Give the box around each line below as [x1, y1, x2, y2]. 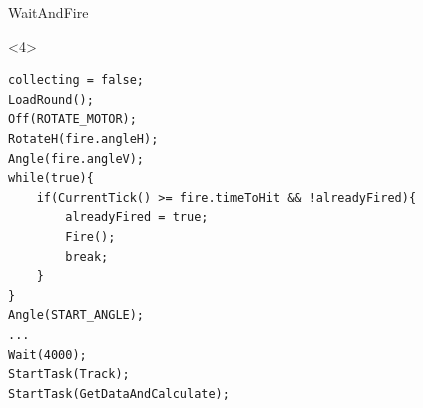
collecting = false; [8, 73, 145, 88]
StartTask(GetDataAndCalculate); [8, 386, 230, 401]
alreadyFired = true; [65, 210, 209, 225]
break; [65, 249, 109, 264]
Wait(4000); [8, 347, 87, 362]
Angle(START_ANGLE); [8, 308, 145, 323]
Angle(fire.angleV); [8, 151, 145, 166]
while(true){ [8, 171, 94, 186]
